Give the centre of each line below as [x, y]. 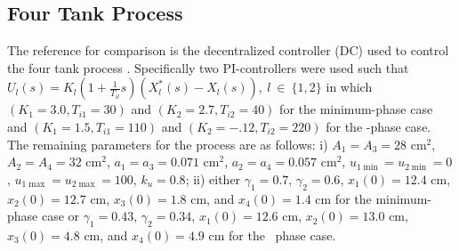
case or [60, 216]
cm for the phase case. [272, 235]
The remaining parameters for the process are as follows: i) [168, 144]
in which [349, 87]
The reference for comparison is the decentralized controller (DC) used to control [228, 50]
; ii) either [213, 178]
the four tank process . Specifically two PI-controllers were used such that [208, 67]
